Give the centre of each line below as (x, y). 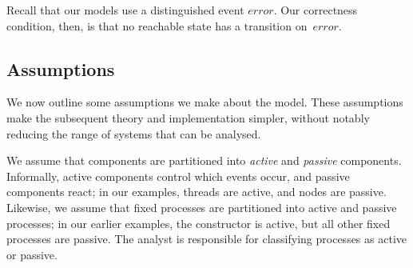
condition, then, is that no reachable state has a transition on (157, 25)
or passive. (32, 254)
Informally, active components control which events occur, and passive (178, 176)
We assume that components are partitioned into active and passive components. (204, 160)
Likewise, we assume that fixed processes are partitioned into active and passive (202, 207)
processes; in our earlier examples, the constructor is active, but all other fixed (199, 223)
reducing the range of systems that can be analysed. (134, 133)
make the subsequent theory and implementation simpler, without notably (188, 117)
